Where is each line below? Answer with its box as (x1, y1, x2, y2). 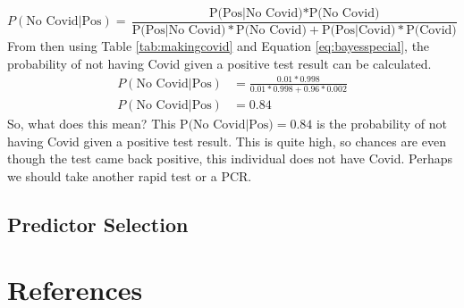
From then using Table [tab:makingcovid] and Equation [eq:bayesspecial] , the (7, 37, 430, 55)
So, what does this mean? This (7, 114, 176, 133)
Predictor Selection (7, 210, 189, 237)
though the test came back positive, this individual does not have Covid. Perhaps (7, 149, 453, 168)
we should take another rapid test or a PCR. (7, 166, 252, 185)
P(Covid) (406, 24, 457, 37)
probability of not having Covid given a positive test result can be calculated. (7, 54, 432, 72)
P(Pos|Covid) (321, 24, 396, 37)
